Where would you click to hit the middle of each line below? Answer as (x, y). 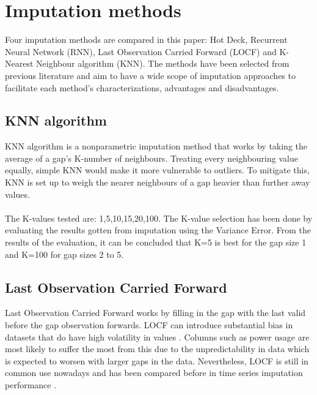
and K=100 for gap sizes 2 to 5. (64, 254)
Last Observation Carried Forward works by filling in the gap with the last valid (155, 313)
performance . (31, 385)
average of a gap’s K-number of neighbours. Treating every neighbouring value (151, 158)
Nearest (19, 63)
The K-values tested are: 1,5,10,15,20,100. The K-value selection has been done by (159, 218)
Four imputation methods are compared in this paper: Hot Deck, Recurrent (146, 39)
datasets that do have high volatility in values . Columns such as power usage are (157, 337)
